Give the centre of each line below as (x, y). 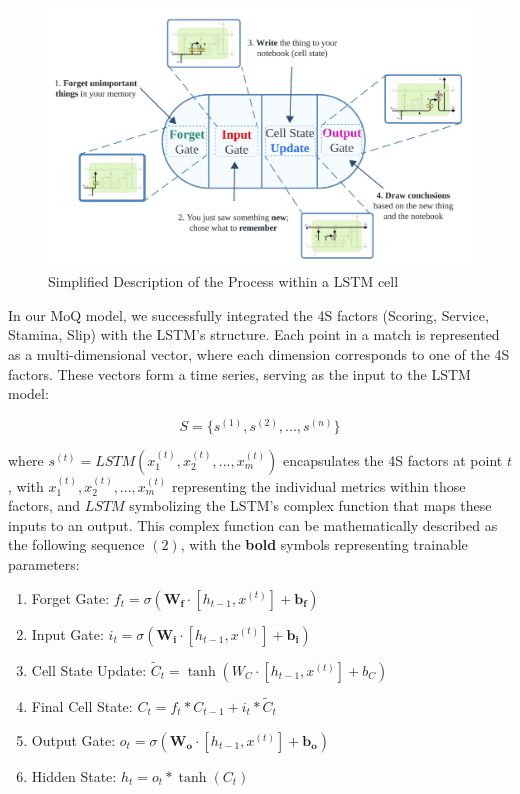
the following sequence (76, 544)
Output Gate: (73, 739)
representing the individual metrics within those (318, 485)
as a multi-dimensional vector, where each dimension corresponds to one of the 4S (259, 353)
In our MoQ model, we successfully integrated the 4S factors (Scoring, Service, (248, 314)
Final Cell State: (82, 706)
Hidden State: (74, 775)
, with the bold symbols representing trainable (324, 544)
